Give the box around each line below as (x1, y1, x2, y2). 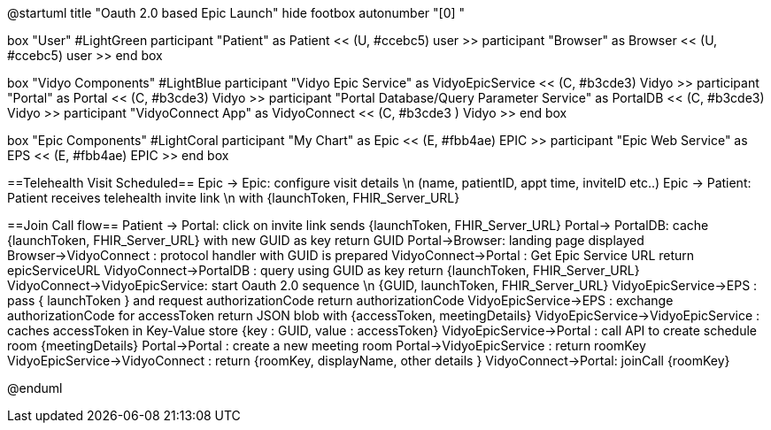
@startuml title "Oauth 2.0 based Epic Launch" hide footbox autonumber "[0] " (7, 5, 466, 20)
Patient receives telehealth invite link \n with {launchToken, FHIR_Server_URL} (7, 190, 460, 205)
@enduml (7, 380, 63, 395)
